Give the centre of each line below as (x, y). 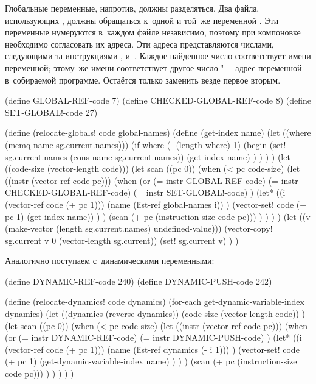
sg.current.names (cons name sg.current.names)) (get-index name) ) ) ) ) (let (148, 156)
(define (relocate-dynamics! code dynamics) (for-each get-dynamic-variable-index (155, 301)
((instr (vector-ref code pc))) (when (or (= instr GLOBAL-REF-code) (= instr (152, 180)
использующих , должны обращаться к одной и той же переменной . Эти (142, 20)
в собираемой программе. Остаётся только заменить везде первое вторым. (143, 80)
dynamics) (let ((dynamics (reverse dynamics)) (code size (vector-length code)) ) (155, 314)
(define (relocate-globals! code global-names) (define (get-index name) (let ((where (158, 133)
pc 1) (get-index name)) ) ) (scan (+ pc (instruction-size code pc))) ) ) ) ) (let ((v (158, 216)
